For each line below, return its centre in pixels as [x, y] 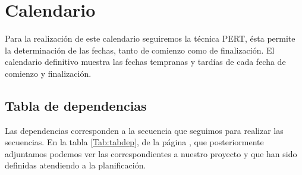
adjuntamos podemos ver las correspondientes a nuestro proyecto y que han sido [151, 153]
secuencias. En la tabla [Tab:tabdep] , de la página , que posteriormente [134, 142]
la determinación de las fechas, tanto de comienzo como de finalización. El [140, 50]
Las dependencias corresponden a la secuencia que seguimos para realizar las [144, 130]
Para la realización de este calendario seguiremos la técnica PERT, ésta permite [150, 38]
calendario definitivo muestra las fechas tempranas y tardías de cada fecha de [145, 62]
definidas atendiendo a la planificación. [75, 165]
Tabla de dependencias [76, 105]
